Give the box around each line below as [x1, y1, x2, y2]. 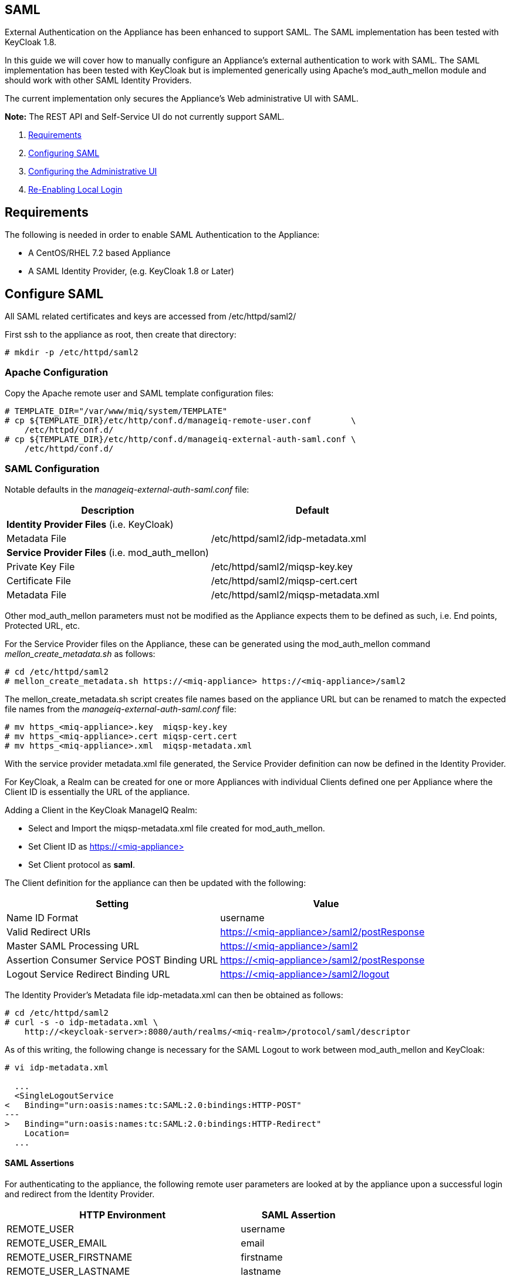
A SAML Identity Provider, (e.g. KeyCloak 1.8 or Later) [28, 266, 234, 277]
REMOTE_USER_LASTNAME [6, 1265, 130, 1277]
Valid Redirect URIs [6, 925, 91, 938]
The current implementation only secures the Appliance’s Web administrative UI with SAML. [5, 93, 359, 104]
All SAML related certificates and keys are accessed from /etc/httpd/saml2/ [5, 311, 296, 322]
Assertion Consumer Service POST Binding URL [6, 954, 218, 966]
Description [81, 504, 134, 516]
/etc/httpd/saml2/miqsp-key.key [211, 560, 353, 572]
